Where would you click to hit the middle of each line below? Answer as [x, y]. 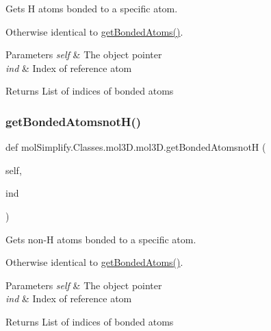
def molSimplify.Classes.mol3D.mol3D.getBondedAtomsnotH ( [136, 147]
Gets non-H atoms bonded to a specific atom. [101, 239]
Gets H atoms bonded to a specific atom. [92, 8]
